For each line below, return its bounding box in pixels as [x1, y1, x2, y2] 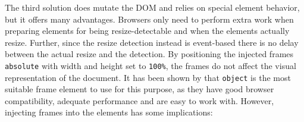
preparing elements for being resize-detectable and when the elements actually [5, 24, 290, 37]
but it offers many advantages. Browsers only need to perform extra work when [5, 12, 294, 25]
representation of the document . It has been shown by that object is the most [5, 71, 291, 83]
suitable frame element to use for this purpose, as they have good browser [5, 83, 274, 95]
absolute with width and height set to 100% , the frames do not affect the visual [5, 59, 296, 71]
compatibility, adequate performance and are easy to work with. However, [5, 94, 274, 107]
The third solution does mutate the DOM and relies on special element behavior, [5, 1, 300, 13]
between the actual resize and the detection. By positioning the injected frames [5, 48, 294, 60]
